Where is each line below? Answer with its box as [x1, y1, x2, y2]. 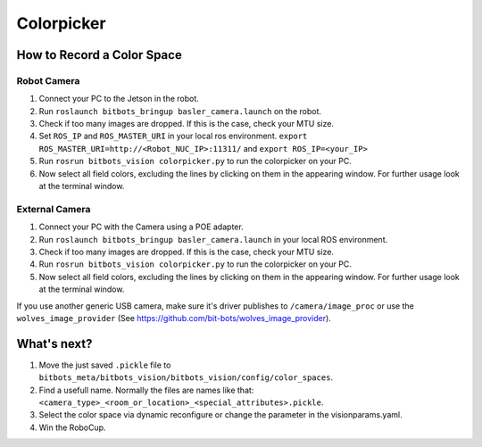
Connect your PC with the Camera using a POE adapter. [38, 221, 245, 232]
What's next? [16, 335, 93, 352]
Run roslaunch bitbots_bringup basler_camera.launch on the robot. [38, 105, 321, 116]
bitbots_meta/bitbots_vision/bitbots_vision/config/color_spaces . [38, 372, 334, 383]
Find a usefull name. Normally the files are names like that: [38, 385, 254, 395]
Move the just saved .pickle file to [38, 360, 171, 370]
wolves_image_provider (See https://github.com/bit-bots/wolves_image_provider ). [16, 312, 332, 323]
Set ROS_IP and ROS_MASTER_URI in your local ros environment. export [38, 130, 308, 142]
